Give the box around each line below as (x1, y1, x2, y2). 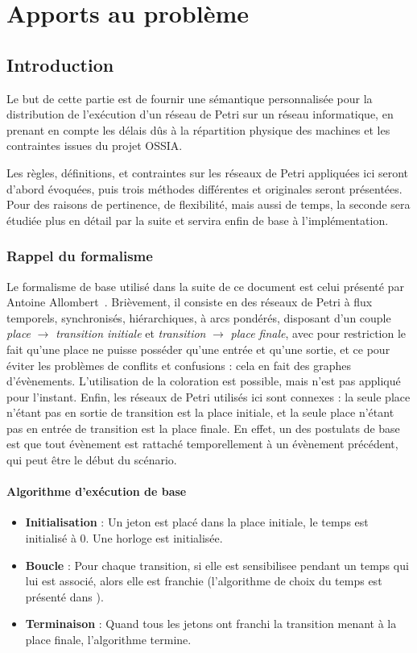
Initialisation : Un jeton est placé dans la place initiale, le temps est (25, 514, 369, 530)
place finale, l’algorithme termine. (25, 631, 192, 648)
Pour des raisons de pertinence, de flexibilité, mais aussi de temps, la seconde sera (6, 196, 411, 213)
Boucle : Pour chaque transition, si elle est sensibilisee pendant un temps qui (25, 556, 409, 573)
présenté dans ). (25, 588, 104, 605)
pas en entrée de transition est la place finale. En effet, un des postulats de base (6, 419, 400, 436)
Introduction (6, 52, 114, 77)
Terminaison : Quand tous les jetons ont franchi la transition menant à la (25, 615, 397, 632)
